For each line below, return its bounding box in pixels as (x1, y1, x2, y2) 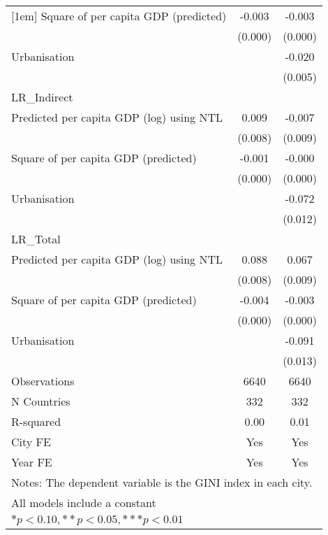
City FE (11, 434, 51, 450)
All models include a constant (11, 494, 156, 511)
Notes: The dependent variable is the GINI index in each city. (11, 474, 313, 490)
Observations (11, 373, 75, 389)
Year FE (11, 454, 52, 470)
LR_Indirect (11, 89, 73, 105)
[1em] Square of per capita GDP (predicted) (11, 8, 227, 24)
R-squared (11, 413, 61, 429)
